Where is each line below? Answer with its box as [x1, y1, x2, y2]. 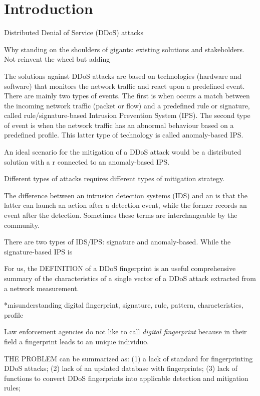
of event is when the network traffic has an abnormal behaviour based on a [4, 119, 234, 130]
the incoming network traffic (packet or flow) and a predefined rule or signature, [4, 100, 250, 110]
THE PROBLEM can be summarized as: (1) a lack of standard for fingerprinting [4, 353, 253, 363]
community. [4, 219, 40, 230]
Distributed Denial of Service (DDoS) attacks [4, 27, 143, 38]
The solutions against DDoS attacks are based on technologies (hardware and [4, 70, 241, 81]
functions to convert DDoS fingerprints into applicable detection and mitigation [4, 372, 248, 383]
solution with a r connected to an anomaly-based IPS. [4, 156, 170, 167]
